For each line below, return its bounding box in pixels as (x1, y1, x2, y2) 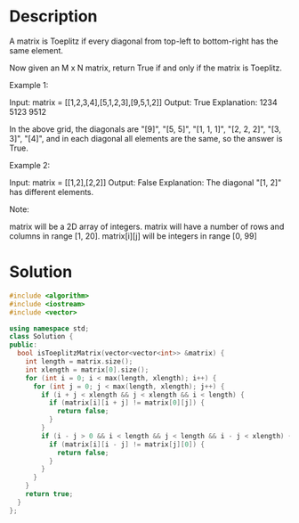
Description (9, 6, 98, 27)
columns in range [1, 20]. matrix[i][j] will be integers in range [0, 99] (9, 230, 258, 241)
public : (9, 340, 38, 349)
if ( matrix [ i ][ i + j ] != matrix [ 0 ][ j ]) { (48, 398, 206, 407)
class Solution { (9, 332, 74, 341)
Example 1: (9, 79, 49, 90)
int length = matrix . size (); (25, 357, 133, 366)
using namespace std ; (9, 323, 90, 333)
